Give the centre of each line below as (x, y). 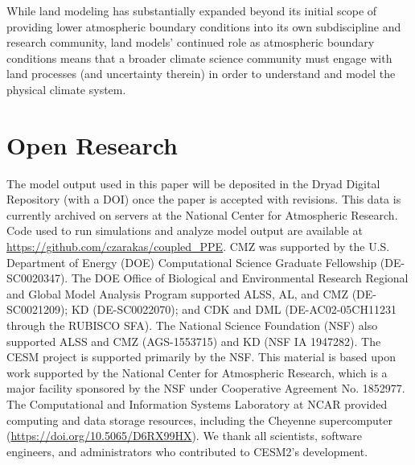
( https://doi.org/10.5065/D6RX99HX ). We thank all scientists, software (184, 436)
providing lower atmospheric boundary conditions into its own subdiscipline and (204, 26)
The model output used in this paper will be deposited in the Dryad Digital (193, 183)
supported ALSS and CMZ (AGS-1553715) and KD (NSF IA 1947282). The (194, 341)
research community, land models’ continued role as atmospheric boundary (191, 42)
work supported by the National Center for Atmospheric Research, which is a (197, 372)
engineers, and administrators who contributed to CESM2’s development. (187, 451)
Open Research (92, 144)
